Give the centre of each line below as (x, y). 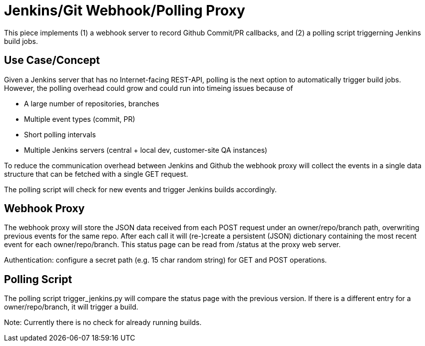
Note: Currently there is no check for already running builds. (103, 323)
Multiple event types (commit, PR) (80, 119)
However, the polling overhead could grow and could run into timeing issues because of (149, 88)
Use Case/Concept (52, 60)
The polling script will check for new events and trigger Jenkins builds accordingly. (140, 189)
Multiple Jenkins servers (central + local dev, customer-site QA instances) (146, 150)
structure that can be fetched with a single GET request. (96, 174)
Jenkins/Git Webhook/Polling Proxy (125, 10)
